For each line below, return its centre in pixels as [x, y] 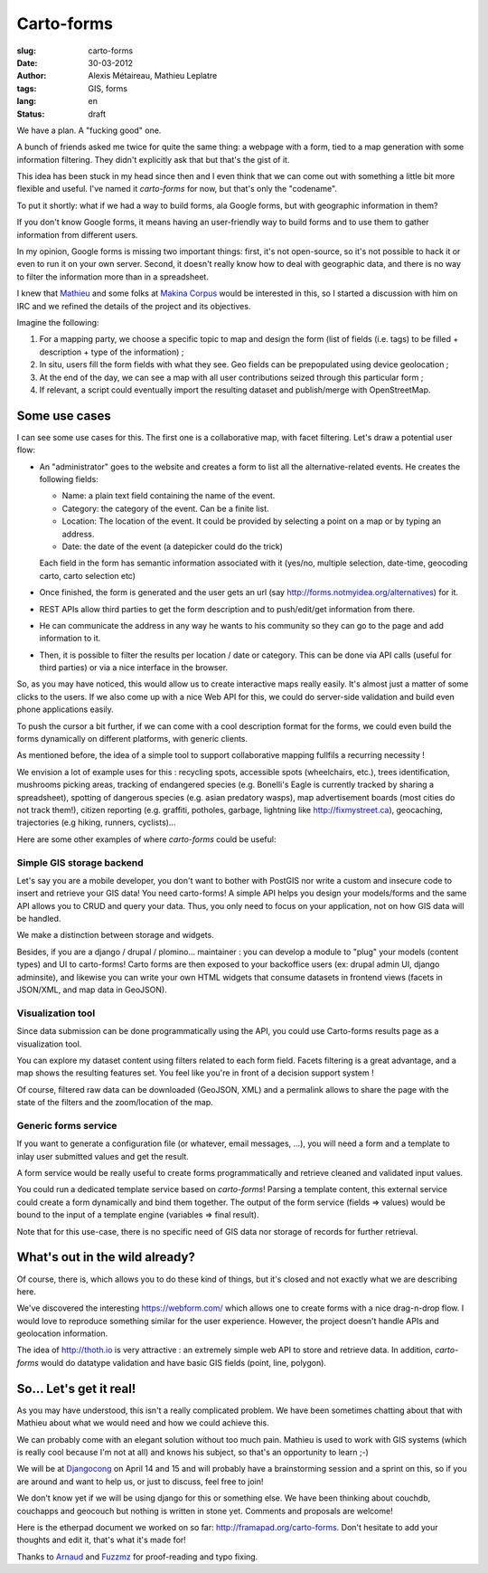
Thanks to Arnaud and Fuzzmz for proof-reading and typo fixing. [137, 1557]
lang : [27, 101]
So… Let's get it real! [76, 1388]
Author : [32, 76]
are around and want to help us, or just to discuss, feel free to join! [140, 1481]
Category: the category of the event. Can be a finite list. [166, 508]
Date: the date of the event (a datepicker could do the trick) [173, 546]
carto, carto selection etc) [87, 575]
